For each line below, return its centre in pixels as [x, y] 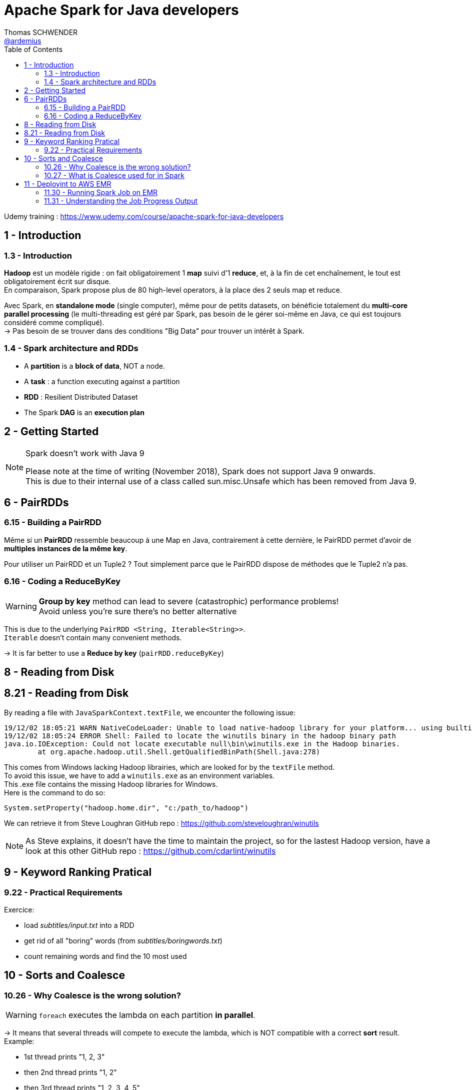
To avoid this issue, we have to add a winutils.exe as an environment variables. [139, 775]
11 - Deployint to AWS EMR [68, 184]
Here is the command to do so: [55, 792]
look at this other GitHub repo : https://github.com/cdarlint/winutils [151, 851]
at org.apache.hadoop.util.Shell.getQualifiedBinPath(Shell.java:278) [179, 752]
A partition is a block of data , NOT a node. [94, 366]
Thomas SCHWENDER [41, 32]
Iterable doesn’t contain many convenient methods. [93, 637]
